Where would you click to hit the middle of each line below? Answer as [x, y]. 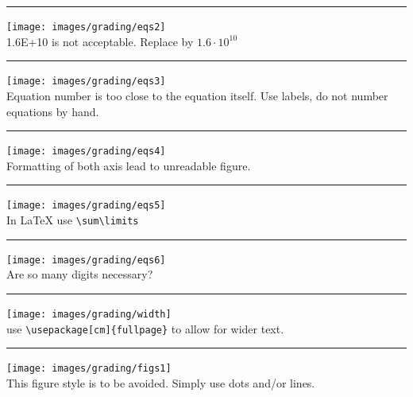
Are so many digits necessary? [80, 274]
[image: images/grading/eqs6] [86, 260]
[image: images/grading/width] [89, 314]
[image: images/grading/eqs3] [86, 82]
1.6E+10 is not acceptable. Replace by [100, 41]
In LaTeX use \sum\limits [73, 220]
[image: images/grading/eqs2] [86, 27]
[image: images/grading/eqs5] [86, 206]
